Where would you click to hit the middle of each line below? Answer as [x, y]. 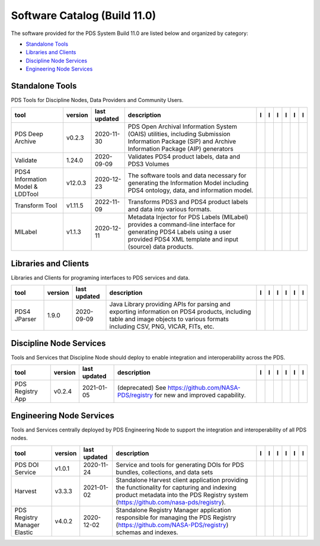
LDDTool [26, 194]
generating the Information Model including [188, 183]
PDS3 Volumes [148, 164]
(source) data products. [161, 247]
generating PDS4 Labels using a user [180, 232]
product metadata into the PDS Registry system [182, 494]
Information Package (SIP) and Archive [182, 141]
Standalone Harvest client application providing [182, 480]
